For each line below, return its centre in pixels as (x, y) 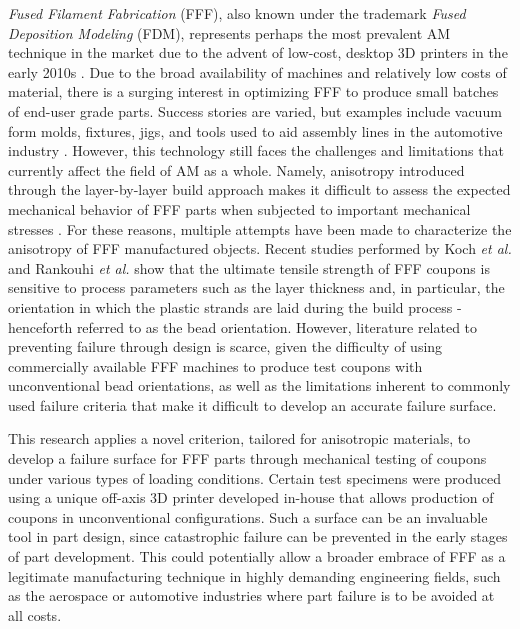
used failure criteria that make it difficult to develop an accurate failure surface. (252, 404)
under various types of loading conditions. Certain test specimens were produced (254, 477)
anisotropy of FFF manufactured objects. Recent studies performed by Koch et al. (260, 248)
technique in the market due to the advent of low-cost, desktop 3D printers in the (258, 52)
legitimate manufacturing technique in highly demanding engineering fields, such (254, 575)
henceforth (40, 326)
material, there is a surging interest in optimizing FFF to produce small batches (253, 91)
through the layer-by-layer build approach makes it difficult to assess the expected (259, 189)
